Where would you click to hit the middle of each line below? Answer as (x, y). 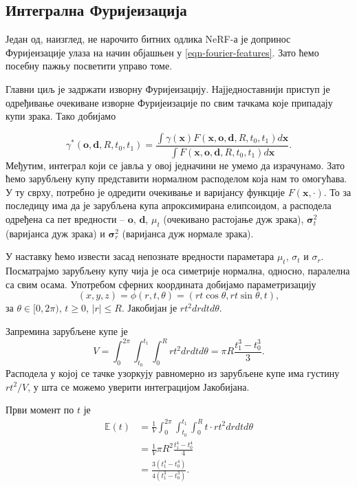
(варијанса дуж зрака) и (55, 233)
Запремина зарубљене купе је (67, 331)
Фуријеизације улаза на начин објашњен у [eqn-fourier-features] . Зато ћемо (162, 52)
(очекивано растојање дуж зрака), (234, 219)
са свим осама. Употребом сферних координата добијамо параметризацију (161, 284)
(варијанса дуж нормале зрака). (188, 233)
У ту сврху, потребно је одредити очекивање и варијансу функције (145, 192)
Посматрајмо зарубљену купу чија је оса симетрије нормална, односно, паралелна (178, 271)
